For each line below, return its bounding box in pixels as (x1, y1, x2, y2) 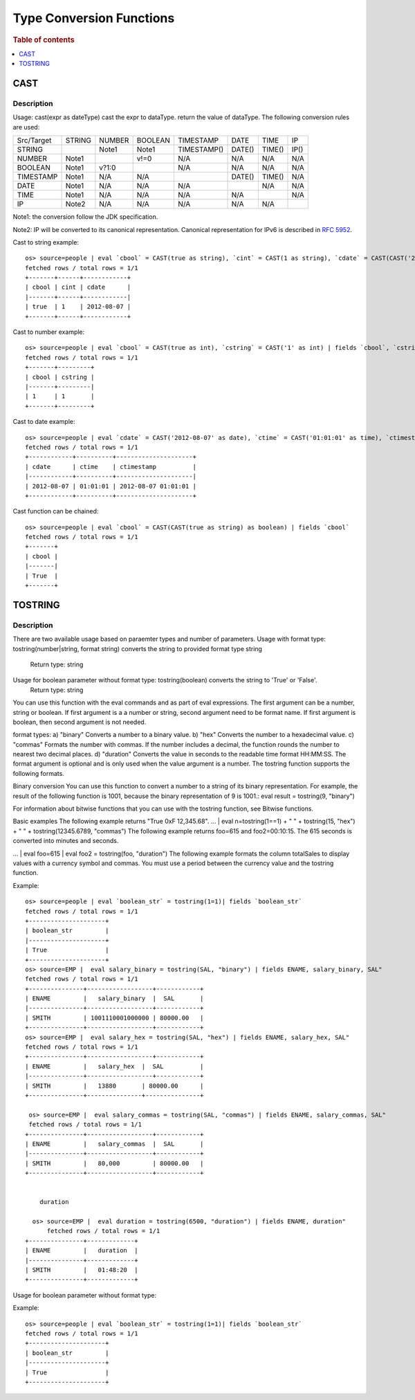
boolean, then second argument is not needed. (12, 718, 147, 726)
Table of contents (12, 35, 75, 44)
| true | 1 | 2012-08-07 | (25, 303, 131, 311)
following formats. (12, 769, 65, 777)
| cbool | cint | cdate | (25, 283, 131, 291)
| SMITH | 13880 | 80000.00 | (25, 1081, 204, 1090)
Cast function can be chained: (12, 507, 99, 515)
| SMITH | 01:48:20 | (25, 1266, 138, 1274)
